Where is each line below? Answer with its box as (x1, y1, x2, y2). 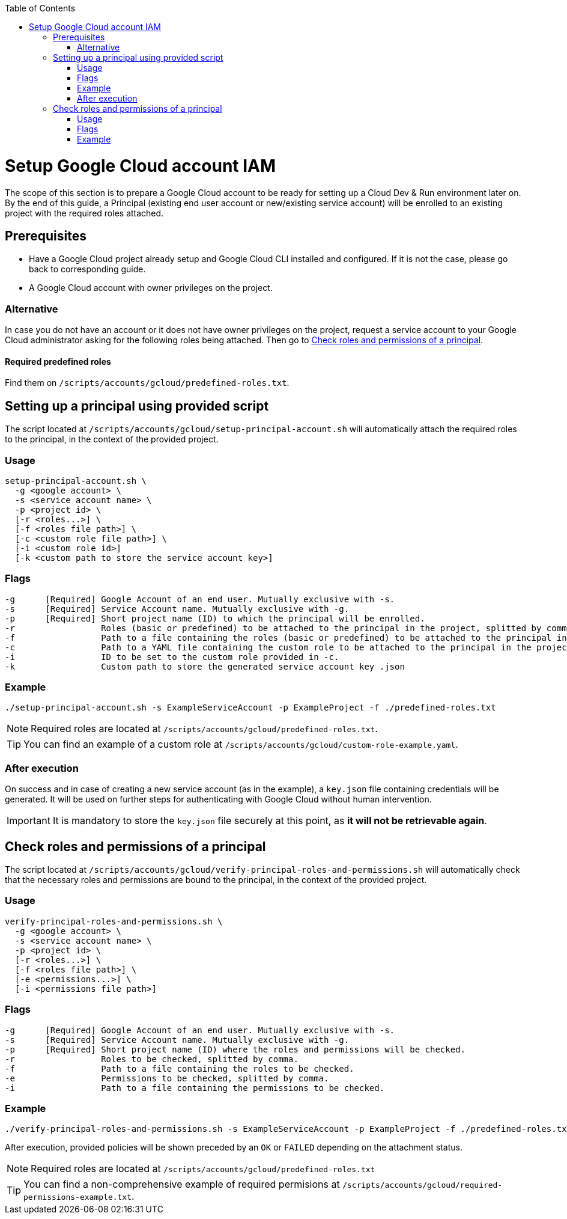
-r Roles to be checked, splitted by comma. (5, 1054, 299, 1064)
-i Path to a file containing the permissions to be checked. (5, 1083, 385, 1093)
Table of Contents (5, 3, 76, 13)
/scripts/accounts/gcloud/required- (342, 1181, 503, 1190)
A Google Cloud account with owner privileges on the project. (29, 283, 273, 293)
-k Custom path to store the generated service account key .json (5, 661, 405, 671)
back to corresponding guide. (29, 264, 146, 275)
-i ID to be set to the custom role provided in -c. (5, 652, 339, 662)
